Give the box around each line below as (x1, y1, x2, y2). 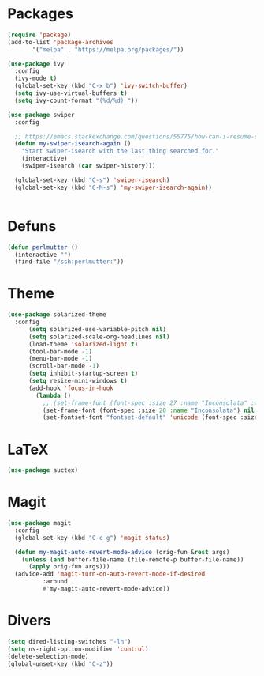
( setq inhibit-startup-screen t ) (28, 369, 139, 378)
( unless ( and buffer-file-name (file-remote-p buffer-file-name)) (21, 555, 244, 564)
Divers (7, 612, 51, 629)
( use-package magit (7, 519, 72, 527)
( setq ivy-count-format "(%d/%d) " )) (14, 96, 139, 104)
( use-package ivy (7, 60, 65, 68)
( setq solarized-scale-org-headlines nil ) (28, 333, 170, 341)
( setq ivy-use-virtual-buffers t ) (14, 89, 128, 97)
